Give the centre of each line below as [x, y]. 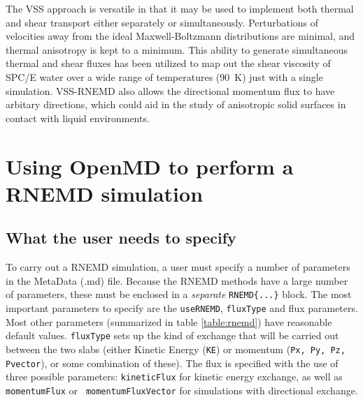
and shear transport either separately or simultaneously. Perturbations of [162, 22]
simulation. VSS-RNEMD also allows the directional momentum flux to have [170, 90]
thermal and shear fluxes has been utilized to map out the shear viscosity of [168, 63]
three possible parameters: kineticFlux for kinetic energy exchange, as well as [174, 377]
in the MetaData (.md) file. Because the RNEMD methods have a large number [177, 280]
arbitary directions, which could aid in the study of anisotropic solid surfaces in [176, 104]
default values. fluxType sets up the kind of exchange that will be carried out [172, 335]
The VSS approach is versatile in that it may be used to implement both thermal [180, 8]
